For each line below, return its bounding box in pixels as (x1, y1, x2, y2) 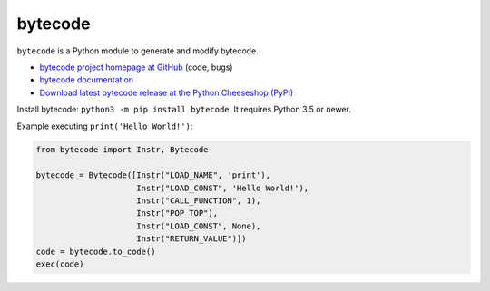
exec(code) (35, 259, 84, 269)
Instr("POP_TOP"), (136, 209, 218, 218)
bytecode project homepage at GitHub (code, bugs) (39, 62, 233, 73)
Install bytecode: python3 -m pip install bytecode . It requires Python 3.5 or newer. (16, 104, 351, 115)
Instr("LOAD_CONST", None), (136, 220, 261, 231)
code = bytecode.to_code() (35, 246, 156, 257)
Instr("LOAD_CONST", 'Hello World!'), (136, 182, 309, 193)
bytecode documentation (39, 74, 134, 85)
